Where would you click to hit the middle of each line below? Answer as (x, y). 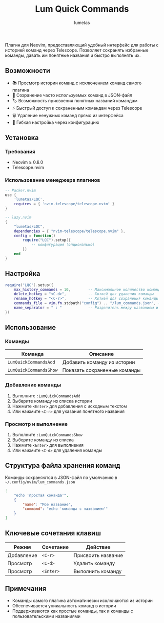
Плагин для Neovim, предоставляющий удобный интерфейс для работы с (82, 45)
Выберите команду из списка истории (52, 401)
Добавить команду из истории (99, 362)
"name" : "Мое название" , (48, 504)
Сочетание (55, 547)
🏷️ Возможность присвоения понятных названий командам (75, 100)
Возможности (28, 71)
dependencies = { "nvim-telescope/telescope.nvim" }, (70, 231)
